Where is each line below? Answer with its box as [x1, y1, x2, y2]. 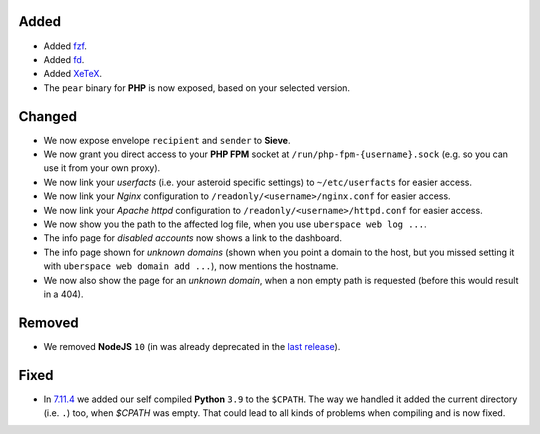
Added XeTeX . [43, 68, 103, 80]
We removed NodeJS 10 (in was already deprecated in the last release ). [43, 340, 341, 352]
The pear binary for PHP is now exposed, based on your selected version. [43, 81, 350, 94]
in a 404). [43, 288, 84, 300]
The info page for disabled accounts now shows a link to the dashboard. [43, 232, 342, 244]
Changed [18, 108, 77, 125]
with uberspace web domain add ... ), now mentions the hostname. [43, 260, 339, 272]
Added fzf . [43, 40, 87, 52]
